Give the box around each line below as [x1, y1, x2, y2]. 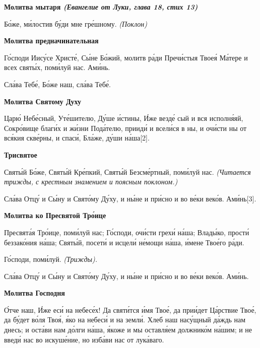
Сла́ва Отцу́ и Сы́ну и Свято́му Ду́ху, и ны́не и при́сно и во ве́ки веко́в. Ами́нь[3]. [4, 193, 256, 203]
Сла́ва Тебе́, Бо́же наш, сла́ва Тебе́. [4, 79, 111, 89]
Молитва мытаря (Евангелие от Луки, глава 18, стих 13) [4, 2, 198, 12]
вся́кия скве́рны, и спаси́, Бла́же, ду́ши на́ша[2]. [4, 132, 150, 143]
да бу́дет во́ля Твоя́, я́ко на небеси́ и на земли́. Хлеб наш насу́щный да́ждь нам [4, 314, 246, 325]
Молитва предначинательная [4, 35, 99, 46]
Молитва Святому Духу [4, 96, 82, 106]
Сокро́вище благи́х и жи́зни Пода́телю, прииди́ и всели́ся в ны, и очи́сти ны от [4, 122, 247, 133]
